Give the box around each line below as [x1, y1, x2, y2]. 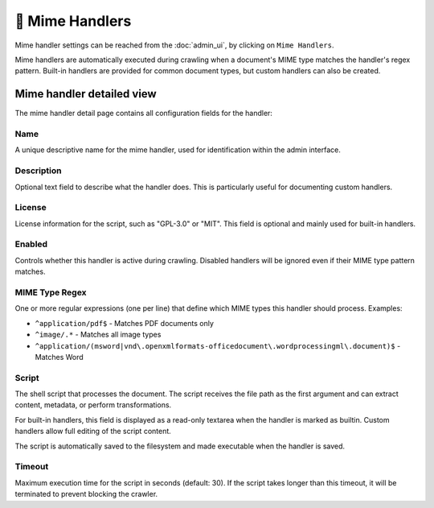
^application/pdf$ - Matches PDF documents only [35, 318, 215, 328]
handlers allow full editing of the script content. [14, 427, 172, 436]
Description [14, 165, 62, 176]
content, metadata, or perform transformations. [14, 400, 172, 410]
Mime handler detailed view [14, 87, 157, 101]
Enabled [14, 238, 48, 250]
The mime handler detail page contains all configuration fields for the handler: [14, 109, 273, 118]
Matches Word [35, 352, 84, 361]
